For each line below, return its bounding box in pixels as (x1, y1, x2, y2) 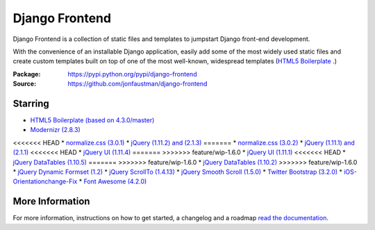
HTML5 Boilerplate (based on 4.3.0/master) (30, 116, 155, 124)
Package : (12, 69, 41, 78)
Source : (12, 80, 37, 88)
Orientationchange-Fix (12, 177, 78, 186)
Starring (12, 97, 50, 109)
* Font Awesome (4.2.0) (78, 177, 147, 186)
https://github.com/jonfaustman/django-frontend (67, 80, 208, 88)
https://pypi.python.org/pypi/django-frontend (67, 69, 197, 78)
